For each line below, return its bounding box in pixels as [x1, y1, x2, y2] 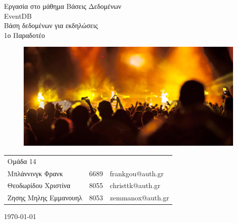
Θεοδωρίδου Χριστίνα [7, 180, 71, 191]
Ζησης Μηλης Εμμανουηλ [7, 192, 82, 203]
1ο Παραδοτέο [4, 30, 45, 40]
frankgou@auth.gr [110, 168, 164, 178]
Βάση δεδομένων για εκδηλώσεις [4, 20, 98, 31]
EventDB [4, 10, 32, 21]
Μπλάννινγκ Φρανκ [7, 168, 63, 178]
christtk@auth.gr [110, 180, 160, 191]
